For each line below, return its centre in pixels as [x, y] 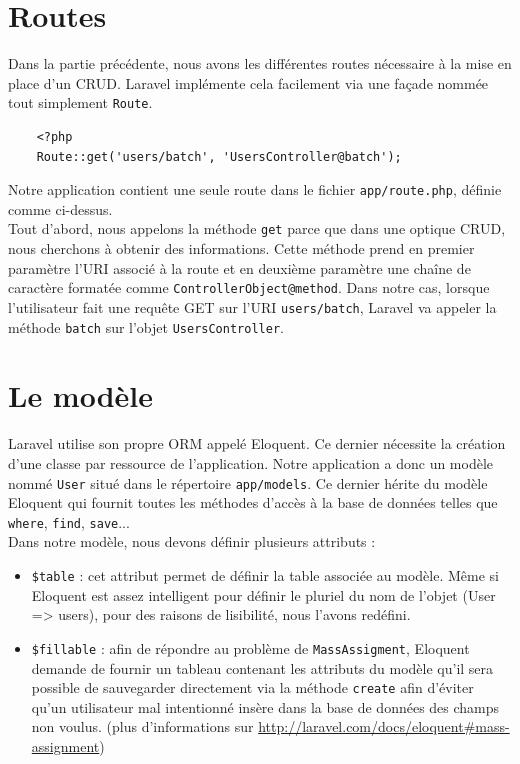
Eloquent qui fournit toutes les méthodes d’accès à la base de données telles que [253, 502]
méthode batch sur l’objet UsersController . [146, 326]
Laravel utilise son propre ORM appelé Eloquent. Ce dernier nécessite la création [257, 443]
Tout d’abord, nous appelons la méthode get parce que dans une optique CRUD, [257, 228]
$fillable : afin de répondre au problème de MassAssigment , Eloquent [250, 647]
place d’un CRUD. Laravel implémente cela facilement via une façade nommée [248, 82]
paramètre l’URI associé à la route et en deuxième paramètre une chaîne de [239, 267]
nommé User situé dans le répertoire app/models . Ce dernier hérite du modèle [248, 482]
